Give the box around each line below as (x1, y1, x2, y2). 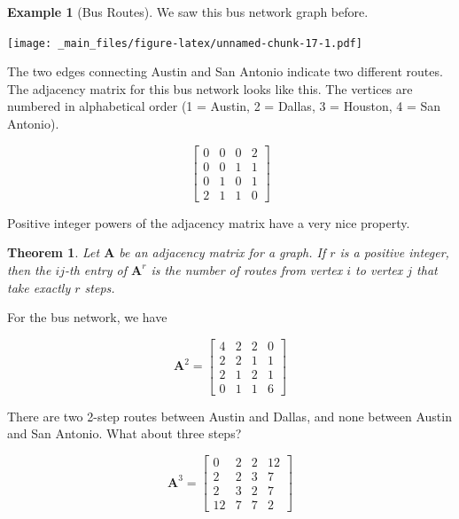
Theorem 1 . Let (7, 243, 100, 262)
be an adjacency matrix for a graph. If (119, 243, 326, 262)
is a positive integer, (339, 243, 449, 262)
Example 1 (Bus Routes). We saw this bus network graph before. (7, 3, 369, 20)
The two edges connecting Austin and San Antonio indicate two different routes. (7, 62, 443, 81)
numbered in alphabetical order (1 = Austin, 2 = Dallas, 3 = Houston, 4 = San (7, 97, 441, 115)
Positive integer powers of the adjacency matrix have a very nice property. (7, 213, 410, 232)
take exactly (7, 278, 71, 296)
